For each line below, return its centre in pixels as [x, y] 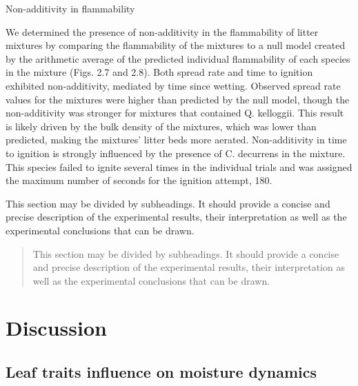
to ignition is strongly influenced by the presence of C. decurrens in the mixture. [176, 153]
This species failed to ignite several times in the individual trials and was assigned [179, 166]
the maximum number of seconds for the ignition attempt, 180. [139, 180]
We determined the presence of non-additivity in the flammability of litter [162, 31]
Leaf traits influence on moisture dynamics [161, 372]
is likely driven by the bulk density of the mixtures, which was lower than [161, 126]
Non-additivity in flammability [70, 8]
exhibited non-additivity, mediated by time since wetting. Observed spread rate [173, 85]
